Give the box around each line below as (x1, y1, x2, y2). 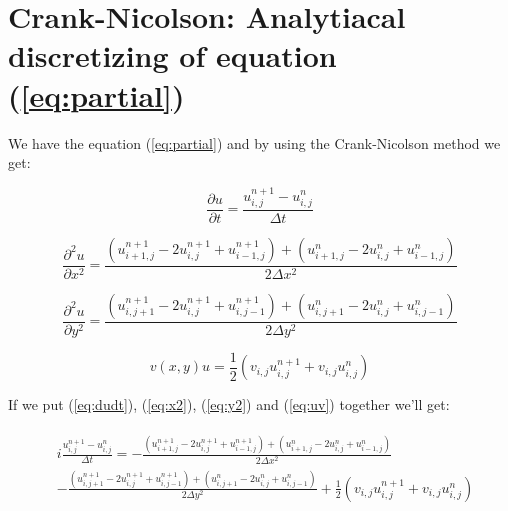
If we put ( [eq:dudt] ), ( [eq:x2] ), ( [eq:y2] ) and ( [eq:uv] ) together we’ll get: (8, 394, 450, 415)
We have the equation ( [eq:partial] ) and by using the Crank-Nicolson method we (8, 132, 501, 153)
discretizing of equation (8, 35, 337, 76)
